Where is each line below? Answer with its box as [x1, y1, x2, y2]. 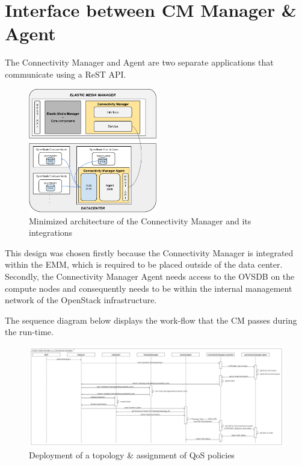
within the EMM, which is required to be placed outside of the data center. [5, 258, 283, 271]
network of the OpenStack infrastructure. [5, 294, 157, 306]
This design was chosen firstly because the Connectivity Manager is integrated [5, 246, 294, 259]
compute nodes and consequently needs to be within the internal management [5, 282, 292, 294]
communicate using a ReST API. [5, 67, 126, 80]
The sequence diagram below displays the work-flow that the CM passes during [5, 313, 297, 326]
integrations [29, 226, 73, 239]
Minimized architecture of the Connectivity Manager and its [29, 214, 251, 227]
